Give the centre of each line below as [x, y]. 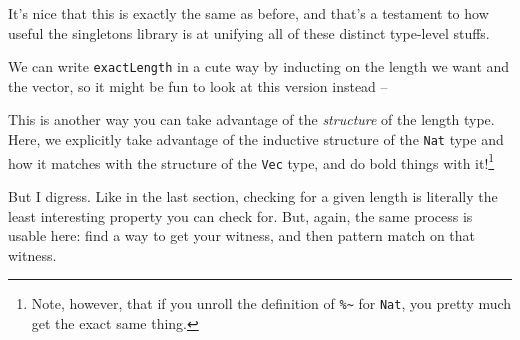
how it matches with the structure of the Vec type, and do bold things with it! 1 [251, 161]
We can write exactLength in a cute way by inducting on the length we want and [259, 66]
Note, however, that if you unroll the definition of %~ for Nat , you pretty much [271, 303]
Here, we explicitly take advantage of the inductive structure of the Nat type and [256, 139]
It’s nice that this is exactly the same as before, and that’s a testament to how [248, 13]
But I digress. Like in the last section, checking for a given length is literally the [253, 196]
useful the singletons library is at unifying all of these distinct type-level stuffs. [249, 32]
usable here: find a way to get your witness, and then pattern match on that [242, 235]
